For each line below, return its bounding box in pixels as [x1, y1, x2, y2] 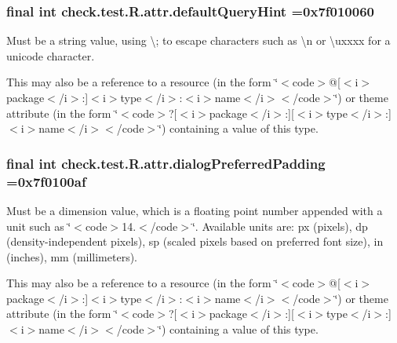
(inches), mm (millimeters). [6, 248, 138, 265]
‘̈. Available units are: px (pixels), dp [191, 217, 368, 234]
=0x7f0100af [6, 171, 86, 191]
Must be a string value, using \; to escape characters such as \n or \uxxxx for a [6, 32, 391, 49]
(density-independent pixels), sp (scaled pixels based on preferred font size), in [6, 233, 384, 250]
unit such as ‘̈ [6, 217, 71, 234]
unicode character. [6, 47, 95, 64]
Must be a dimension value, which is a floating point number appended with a [6, 202, 383, 218]
